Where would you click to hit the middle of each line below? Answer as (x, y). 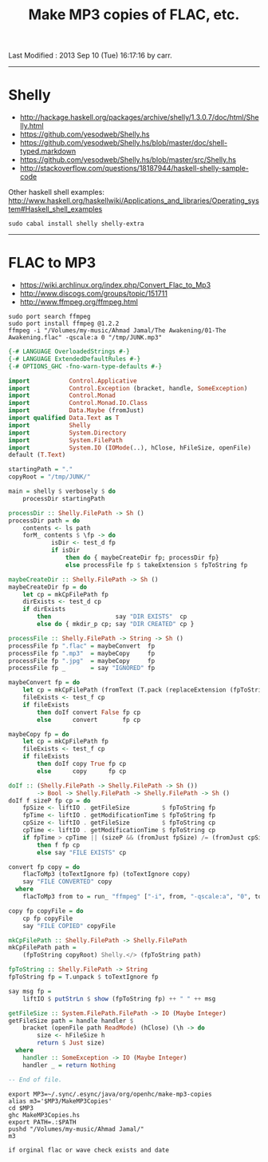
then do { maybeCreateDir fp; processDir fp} (142, 558)
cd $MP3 (21, 1108)
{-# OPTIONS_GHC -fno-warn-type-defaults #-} (85, 366)
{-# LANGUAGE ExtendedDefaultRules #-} (75, 359)
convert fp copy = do (44, 867)
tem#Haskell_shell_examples (55, 209)
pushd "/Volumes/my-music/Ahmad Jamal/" (77, 1129)
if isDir (65, 550)
